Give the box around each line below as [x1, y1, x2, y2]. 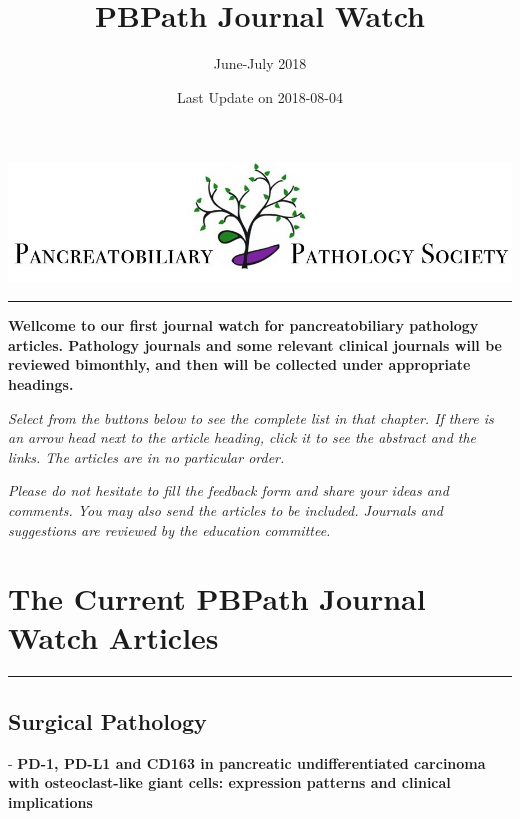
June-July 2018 [213, 53, 307, 74]
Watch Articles [8, 617, 219, 658]
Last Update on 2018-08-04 [177, 86, 343, 107]
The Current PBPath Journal [8, 578, 426, 619]
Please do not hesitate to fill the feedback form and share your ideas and [8, 480, 449, 501]
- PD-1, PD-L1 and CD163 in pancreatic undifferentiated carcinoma [8, 752, 486, 773]
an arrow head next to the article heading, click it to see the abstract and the [8, 427, 477, 448]
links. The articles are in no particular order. [8, 446, 285, 467]
